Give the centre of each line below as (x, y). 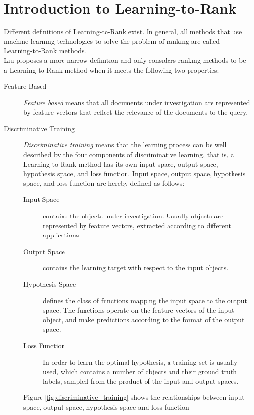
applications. (62, 235)
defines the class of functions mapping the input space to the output (145, 300)
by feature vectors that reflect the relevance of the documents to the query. (136, 112)
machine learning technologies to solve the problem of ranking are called (112, 41)
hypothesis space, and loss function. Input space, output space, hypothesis (135, 173)
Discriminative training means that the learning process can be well (125, 145)
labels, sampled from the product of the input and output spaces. (141, 381)
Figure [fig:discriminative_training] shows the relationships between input (134, 397)
